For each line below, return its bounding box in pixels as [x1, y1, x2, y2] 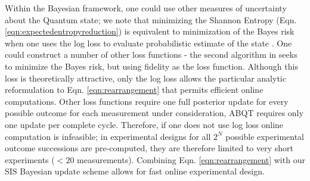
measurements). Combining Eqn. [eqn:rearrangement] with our [77, 153, 305, 166]
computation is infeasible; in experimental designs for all [5, 130, 211, 142]
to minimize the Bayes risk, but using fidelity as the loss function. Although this [5, 60, 298, 72]
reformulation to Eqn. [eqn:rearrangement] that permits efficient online [5, 83, 263, 96]
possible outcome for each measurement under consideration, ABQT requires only [5, 107, 303, 119]
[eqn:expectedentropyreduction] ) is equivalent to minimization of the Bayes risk [5, 25, 294, 38]
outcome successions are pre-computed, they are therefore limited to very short [5, 142, 293, 154]
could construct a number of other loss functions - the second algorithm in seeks [5, 48, 297, 61]
